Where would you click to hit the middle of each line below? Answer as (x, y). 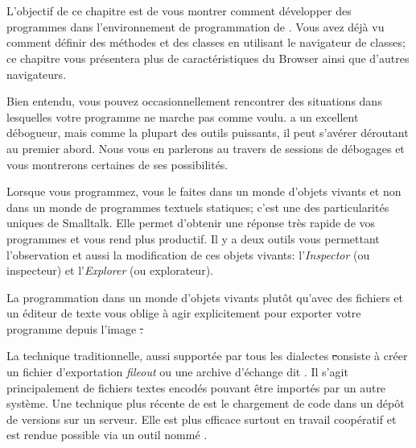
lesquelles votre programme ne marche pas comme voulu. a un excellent (183, 116)
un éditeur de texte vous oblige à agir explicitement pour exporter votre (184, 313)
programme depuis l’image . (75, 328)
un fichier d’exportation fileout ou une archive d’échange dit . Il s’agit (177, 372)
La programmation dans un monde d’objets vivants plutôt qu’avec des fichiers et (205, 297)
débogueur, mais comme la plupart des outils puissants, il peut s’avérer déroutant (208, 133)
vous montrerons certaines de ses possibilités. (117, 164)
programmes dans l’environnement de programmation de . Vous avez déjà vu (196, 26)
